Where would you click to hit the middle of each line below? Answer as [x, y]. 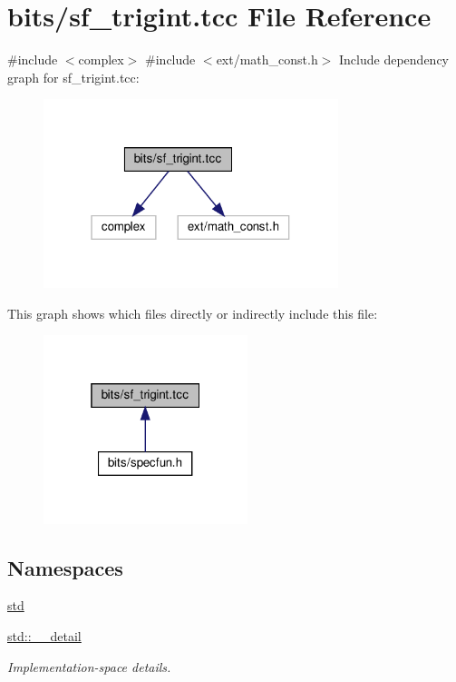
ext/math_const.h [267, 59]
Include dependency [394, 59]
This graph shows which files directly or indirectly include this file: [193, 313]
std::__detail [44, 636]
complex [101, 59]
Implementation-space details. [89, 666]
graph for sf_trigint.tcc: [73, 77]
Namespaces [65, 567]
